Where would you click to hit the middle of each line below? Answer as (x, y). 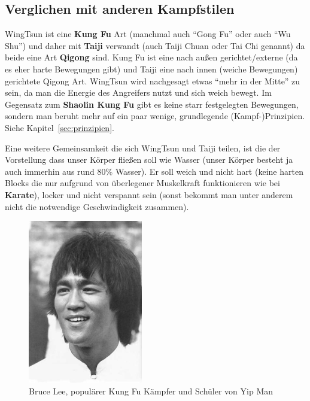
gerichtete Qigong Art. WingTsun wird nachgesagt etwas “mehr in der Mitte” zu (153, 80)
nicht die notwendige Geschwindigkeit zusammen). (97, 206)
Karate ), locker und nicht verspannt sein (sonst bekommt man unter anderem (149, 194)
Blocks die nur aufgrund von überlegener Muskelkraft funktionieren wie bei (142, 183)
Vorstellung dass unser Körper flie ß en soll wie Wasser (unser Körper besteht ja (149, 160)
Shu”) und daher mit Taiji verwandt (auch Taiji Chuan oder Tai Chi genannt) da (155, 45)
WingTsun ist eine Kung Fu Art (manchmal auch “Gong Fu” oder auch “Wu (148, 34)
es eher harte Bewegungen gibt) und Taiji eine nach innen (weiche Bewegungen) (151, 69)
